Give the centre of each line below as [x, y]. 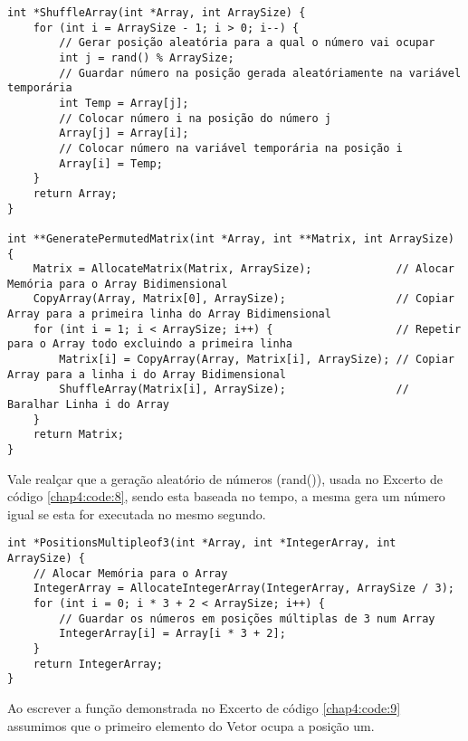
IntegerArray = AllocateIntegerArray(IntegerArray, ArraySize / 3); [244, 589]
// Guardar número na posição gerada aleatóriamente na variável [260, 73]
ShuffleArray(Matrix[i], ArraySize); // [234, 389]
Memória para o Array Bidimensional [118, 284]
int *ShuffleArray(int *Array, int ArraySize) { [157, 13]
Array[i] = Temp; [111, 163]
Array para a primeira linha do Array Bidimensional [169, 314]
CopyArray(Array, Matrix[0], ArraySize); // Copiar [244, 299]
